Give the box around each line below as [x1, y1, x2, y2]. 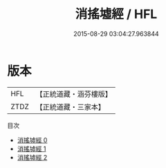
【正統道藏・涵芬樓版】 [35, 89, 113, 99]
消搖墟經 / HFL [75, 6, 158, 22]
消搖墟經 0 [17, 136, 48, 144]
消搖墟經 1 [17, 144, 46, 153]
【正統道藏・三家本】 [35, 102, 106, 111]
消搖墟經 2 [17, 153, 48, 161]
